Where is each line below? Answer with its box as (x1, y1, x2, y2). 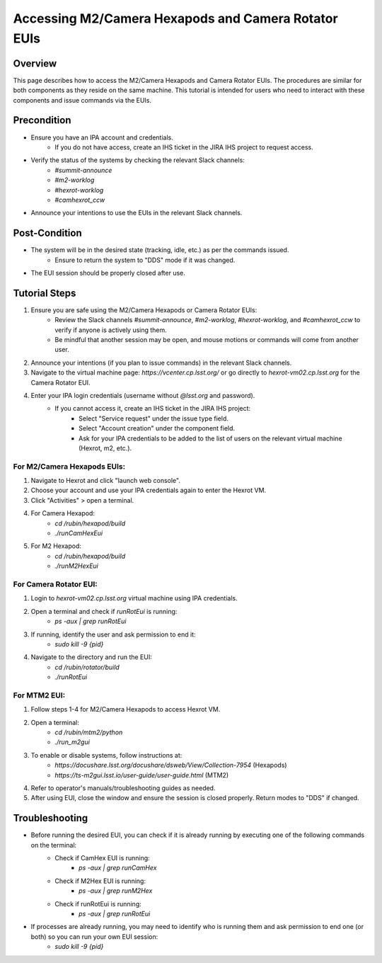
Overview (13, 57, 57, 69)
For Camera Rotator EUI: (13, 579, 98, 589)
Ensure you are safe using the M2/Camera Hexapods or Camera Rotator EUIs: (30, 305, 257, 314)
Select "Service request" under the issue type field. (79, 414, 229, 423)
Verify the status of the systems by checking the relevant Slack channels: (30, 156, 245, 164)
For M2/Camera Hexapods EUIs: (13, 461, 126, 471)
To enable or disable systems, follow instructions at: (30, 751, 183, 759)
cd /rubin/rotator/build (54, 663, 120, 671)
